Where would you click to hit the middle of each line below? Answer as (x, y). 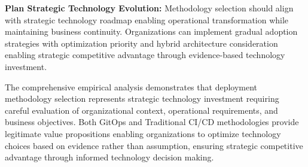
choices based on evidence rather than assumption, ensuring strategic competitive (154, 145)
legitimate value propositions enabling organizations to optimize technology (143, 133)
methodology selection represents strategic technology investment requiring (142, 98)
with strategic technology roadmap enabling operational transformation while (147, 19)
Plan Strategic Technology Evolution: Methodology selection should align (149, 8)
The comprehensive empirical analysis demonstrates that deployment (131, 86)
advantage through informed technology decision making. (109, 157)
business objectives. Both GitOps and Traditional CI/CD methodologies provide (152, 122)
